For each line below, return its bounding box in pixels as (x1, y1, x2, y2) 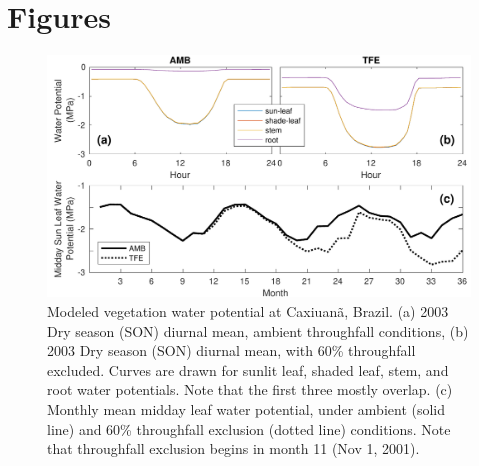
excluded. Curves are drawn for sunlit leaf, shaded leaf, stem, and (47, 359, 449, 380)
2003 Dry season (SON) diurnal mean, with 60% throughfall (47, 340, 416, 361)
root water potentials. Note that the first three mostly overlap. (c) (47, 379, 453, 400)
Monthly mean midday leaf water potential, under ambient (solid (47, 398, 446, 419)
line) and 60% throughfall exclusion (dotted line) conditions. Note (47, 418, 451, 439)
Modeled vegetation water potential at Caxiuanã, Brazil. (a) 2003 (47, 300, 449, 321)
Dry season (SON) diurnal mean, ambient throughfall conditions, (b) (47, 320, 469, 341)
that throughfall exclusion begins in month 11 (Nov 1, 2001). (47, 438, 420, 459)
